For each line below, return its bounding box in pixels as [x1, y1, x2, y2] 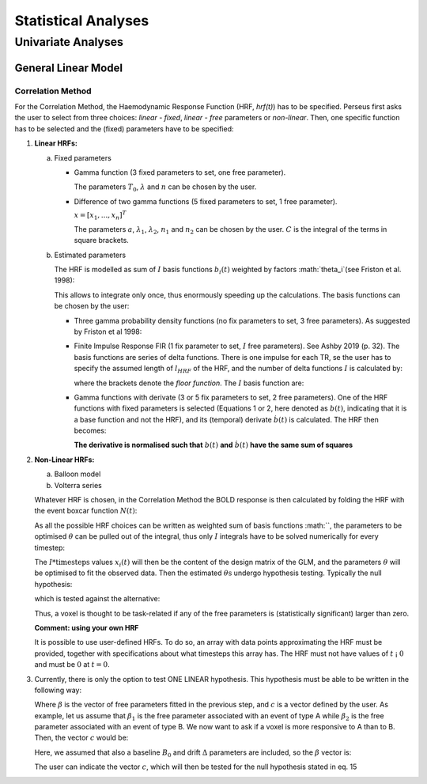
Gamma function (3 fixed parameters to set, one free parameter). [74, 167, 286, 177]
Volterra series [54, 480, 103, 490]
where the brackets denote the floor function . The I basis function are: [74, 378, 304, 388]
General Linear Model [14, 61, 123, 74]
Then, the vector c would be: [34, 733, 129, 743]
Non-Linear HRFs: [34, 455, 95, 464]
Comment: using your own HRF [34, 623, 139, 632]
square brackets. [74, 236, 130, 245]
